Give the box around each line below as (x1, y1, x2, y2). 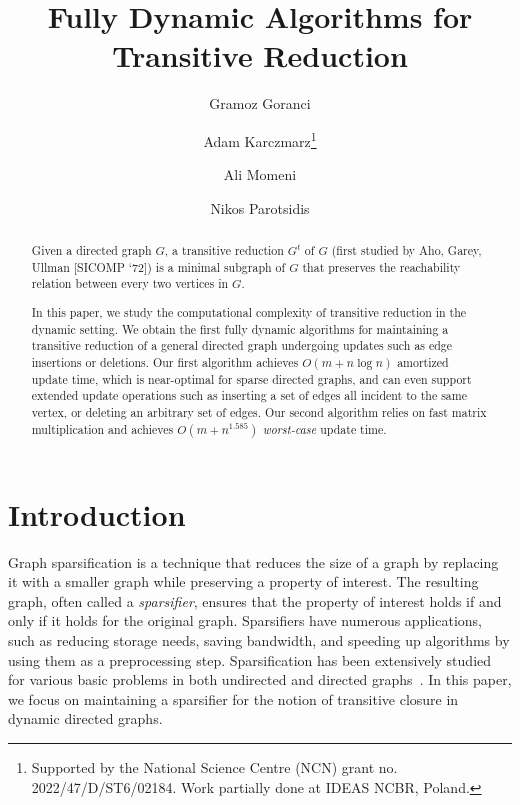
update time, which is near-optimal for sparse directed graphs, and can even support (31, 370, 472, 387)
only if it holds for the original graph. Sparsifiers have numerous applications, (8, 610, 482, 631)
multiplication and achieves (31, 420, 174, 437)
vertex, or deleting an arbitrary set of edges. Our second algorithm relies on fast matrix (31, 403, 487, 420)
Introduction (8, 493, 186, 534)
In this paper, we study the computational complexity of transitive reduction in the (31, 304, 467, 320)
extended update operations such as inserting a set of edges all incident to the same (31, 387, 467, 404)
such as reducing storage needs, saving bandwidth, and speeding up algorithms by (8, 629, 510, 650)
